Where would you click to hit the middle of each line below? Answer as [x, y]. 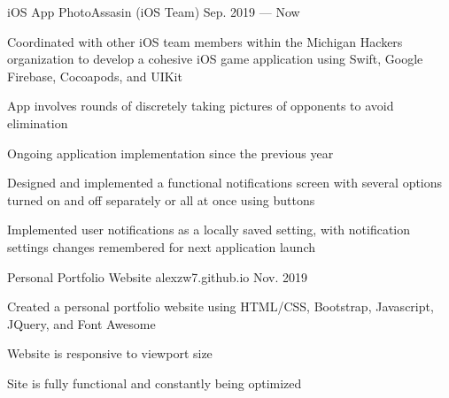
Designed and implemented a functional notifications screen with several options [225, 183]
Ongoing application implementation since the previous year [170, 153]
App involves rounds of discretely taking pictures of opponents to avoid [201, 106]
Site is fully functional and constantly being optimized [155, 383]
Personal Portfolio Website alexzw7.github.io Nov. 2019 [158, 276]
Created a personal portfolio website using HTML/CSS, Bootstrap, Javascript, [221, 306]
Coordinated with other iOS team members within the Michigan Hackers [205, 41]
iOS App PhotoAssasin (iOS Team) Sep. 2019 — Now [154, 11]
